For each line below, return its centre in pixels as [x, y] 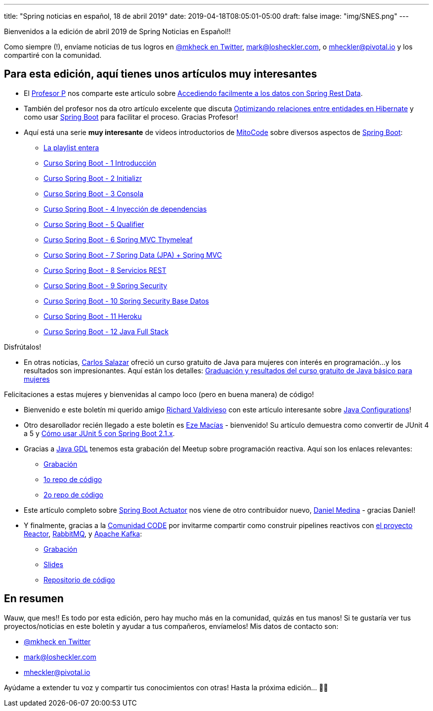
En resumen [34, 599]
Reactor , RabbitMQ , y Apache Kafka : [83, 533]
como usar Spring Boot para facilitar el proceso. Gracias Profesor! [131, 117]
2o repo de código [73, 494]
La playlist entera [71, 147]
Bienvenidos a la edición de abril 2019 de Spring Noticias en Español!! [117, 31]
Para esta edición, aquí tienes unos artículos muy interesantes [161, 74]
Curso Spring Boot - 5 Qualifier [94, 224]
